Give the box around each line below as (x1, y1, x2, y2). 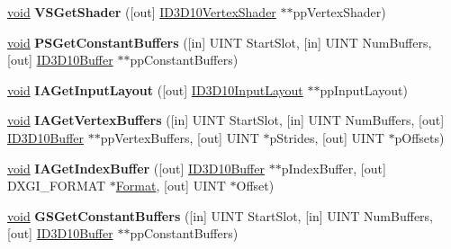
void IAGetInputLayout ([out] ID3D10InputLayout (7, 80, 303, 99)
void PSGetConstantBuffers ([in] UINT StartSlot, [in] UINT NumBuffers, (7, 32, 432, 51)
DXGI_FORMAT (7, 176, 106, 195)
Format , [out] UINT (115, 176, 226, 195)
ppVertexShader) (293, 3, 386, 21)
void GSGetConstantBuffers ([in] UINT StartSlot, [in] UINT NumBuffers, (7, 206, 434, 225)
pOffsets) (394, 128, 445, 147)
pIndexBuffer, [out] (281, 158, 386, 177)
